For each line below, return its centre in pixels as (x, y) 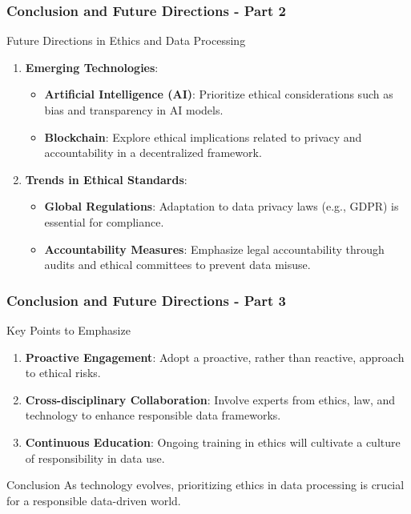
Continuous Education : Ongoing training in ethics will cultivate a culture (213, 442)
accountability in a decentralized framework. (153, 153)
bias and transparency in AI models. (134, 110)
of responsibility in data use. (95, 458)
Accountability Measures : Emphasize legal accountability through (214, 249)
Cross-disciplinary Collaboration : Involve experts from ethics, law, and (210, 399)
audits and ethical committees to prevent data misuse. (177, 265)
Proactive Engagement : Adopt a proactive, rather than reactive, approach (215, 357)
